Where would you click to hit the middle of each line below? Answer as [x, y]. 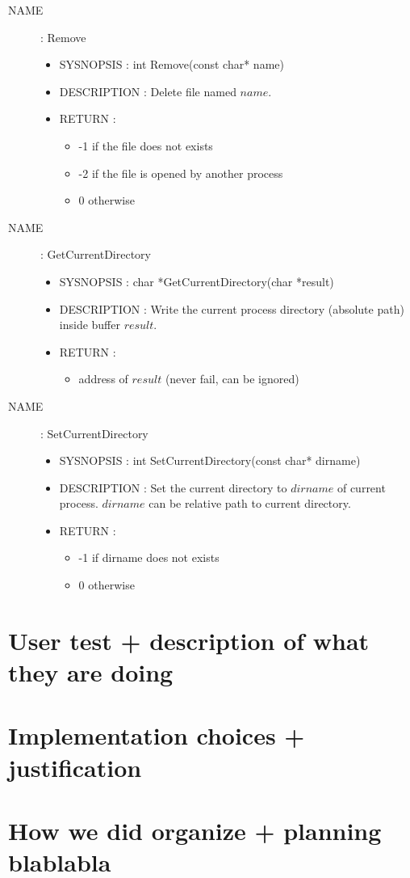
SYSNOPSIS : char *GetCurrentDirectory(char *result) [197, 281]
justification [75, 767]
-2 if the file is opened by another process [181, 173]
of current [361, 487]
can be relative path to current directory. [250, 503]
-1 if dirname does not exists [149, 557]
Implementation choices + [157, 735]
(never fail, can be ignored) [232, 379]
